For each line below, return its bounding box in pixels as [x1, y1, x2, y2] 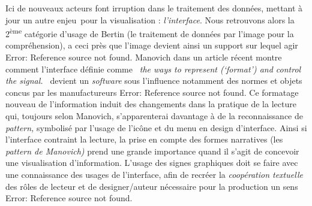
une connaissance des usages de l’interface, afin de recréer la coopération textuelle [5, 168, 303, 180]
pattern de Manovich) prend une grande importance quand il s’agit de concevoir [5, 144, 299, 157]
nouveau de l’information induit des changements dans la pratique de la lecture [5, 98, 296, 110]
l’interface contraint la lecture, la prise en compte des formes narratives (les [5, 133, 283, 146]
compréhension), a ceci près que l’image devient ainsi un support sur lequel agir [5, 39, 298, 51]
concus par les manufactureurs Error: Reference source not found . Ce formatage [5, 86, 299, 98]
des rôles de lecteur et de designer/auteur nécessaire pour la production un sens [5, 180, 298, 192]
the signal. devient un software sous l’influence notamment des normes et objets [5, 74, 302, 87]
